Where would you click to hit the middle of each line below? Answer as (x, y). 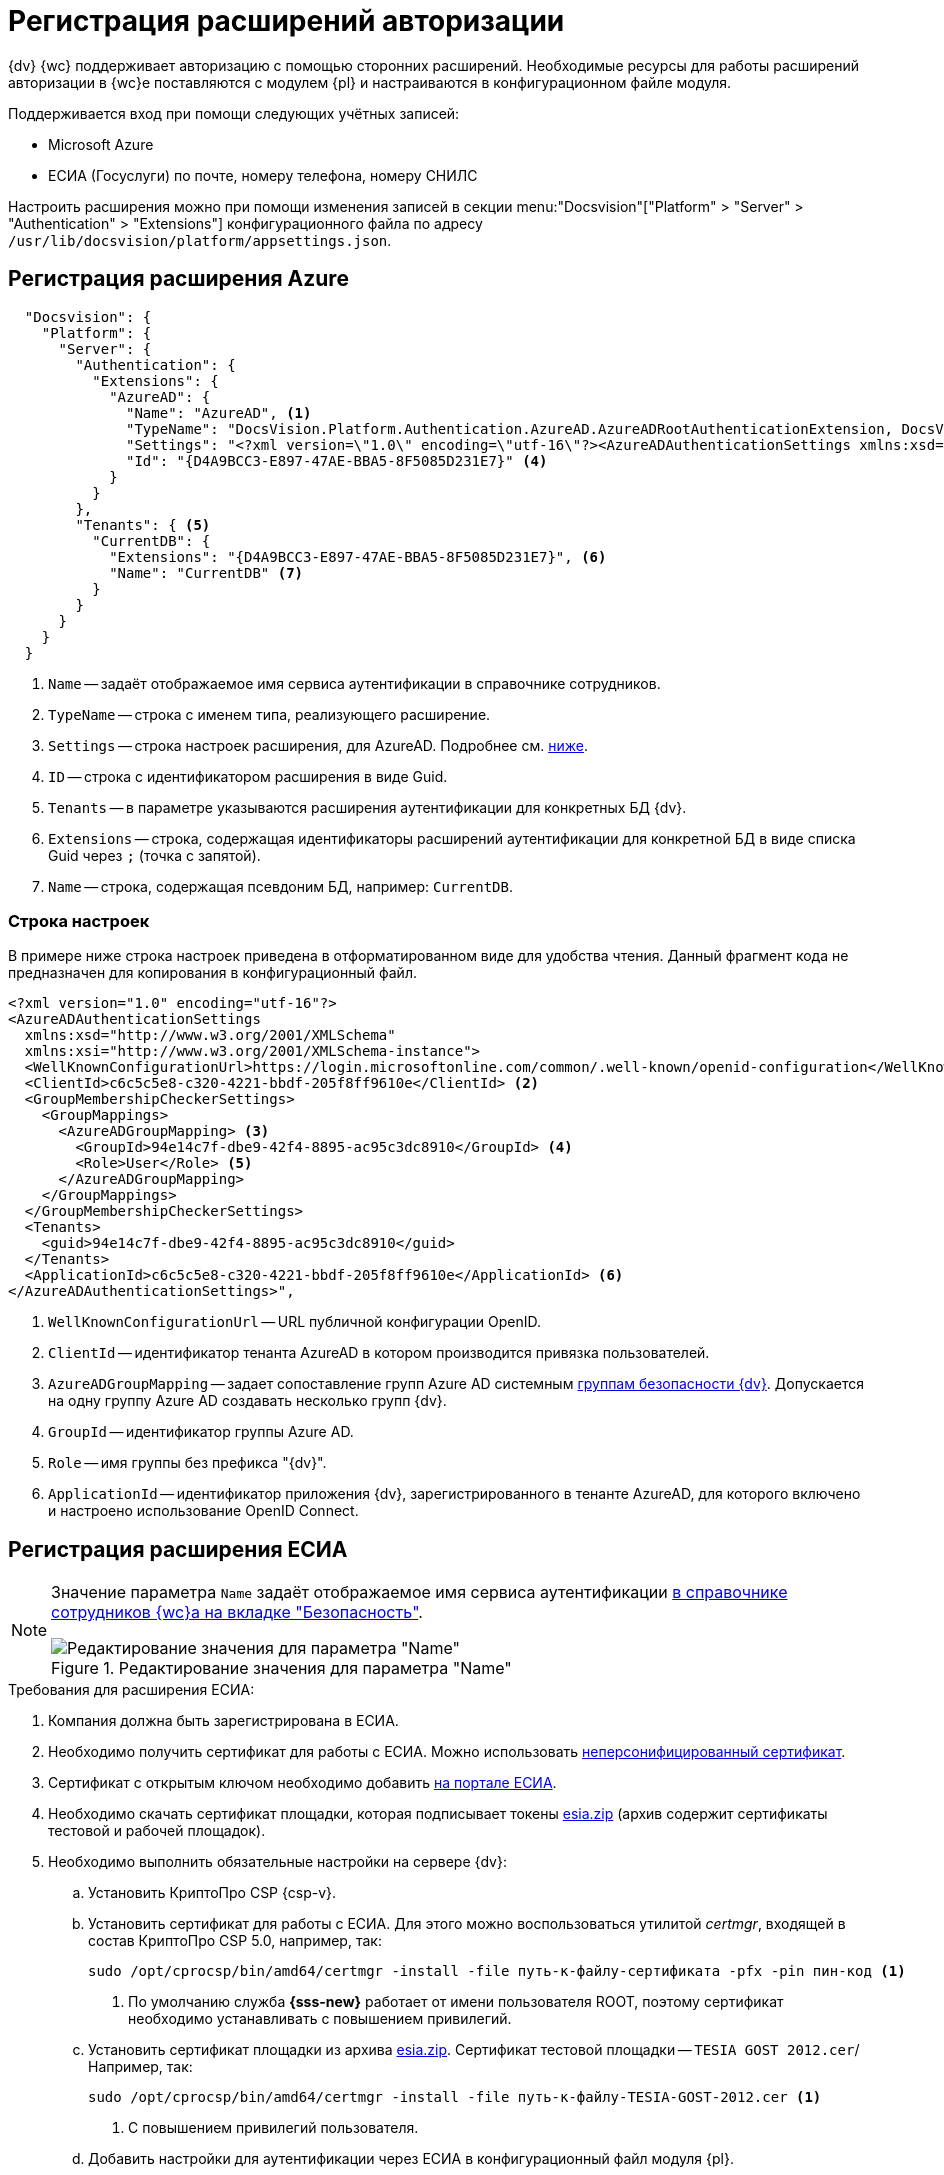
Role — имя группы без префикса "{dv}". (187, 1463)
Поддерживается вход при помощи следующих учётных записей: (234, 113)
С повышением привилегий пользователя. (273, 2128)
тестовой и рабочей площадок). (157, 1831)
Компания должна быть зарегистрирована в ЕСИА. (223, 1721)
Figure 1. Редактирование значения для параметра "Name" (281, 1668)
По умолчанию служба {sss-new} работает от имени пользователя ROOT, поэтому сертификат (456, 2002)
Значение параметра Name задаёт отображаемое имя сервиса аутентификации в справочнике (419, 1592)
